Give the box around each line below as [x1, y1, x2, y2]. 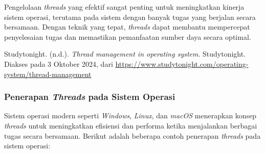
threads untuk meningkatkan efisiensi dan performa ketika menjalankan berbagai [4, 120, 257, 131]
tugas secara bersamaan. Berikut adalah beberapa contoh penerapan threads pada [4, 130, 261, 141]
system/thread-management [4, 68, 92, 79]
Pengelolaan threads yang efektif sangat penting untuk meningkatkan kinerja [4, 2, 245, 12]
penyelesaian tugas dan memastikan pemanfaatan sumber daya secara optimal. [4, 31, 251, 42]
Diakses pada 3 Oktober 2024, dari [4, 58, 113, 69]
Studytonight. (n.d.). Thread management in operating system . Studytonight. [4, 48, 246, 59]
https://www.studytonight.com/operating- [115, 58, 249, 69]
